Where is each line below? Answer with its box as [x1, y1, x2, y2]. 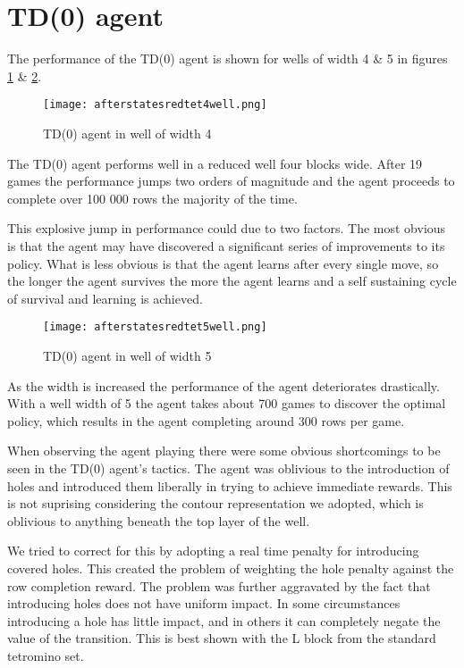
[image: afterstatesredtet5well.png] [43, 321, 267, 334]
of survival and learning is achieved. [7, 288, 203, 307]
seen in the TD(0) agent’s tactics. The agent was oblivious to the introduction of [7, 458, 450, 477]
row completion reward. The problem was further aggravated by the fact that [7, 576, 431, 595]
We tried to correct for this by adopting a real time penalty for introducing [7, 541, 419, 560]
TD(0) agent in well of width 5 [43, 346, 212, 364]
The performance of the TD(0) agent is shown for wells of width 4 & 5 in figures [7, 49, 448, 68]
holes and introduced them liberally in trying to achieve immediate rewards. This [7, 476, 452, 495]
